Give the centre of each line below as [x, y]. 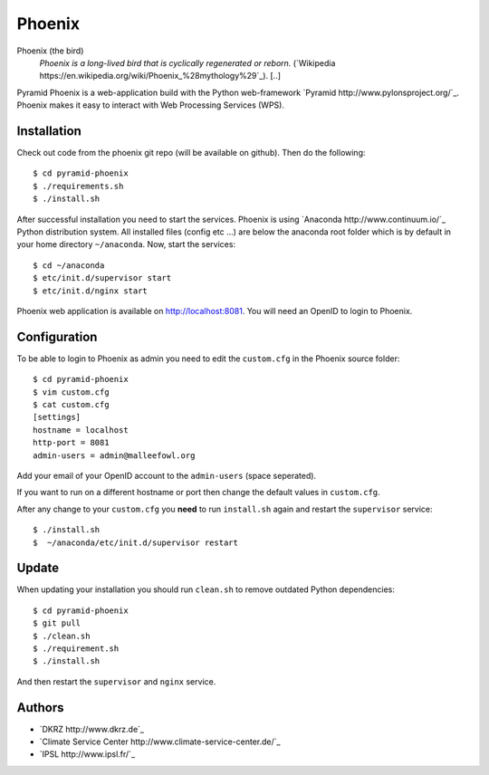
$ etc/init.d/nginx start [91, 291]
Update [38, 568]
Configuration [57, 336]
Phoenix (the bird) [50, 51]
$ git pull [57, 623]
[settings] [57, 417]
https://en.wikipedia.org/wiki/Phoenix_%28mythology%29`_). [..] [160, 76]
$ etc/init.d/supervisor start [102, 278]
